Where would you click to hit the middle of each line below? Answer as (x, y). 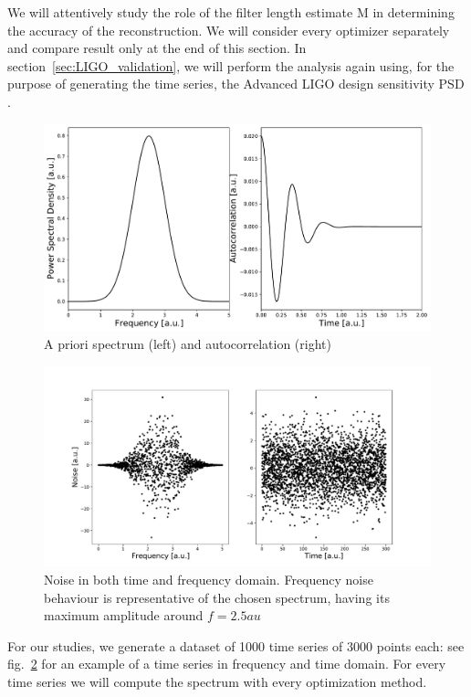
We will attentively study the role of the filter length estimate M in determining (231, 12)
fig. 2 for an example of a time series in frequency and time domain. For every (227, 664)
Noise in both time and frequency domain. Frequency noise (209, 579)
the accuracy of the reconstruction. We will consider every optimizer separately (229, 30)
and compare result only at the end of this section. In (157, 48)
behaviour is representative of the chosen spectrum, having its (217, 597)
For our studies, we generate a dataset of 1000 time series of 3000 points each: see (236, 645)
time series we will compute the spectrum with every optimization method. (217, 681)
